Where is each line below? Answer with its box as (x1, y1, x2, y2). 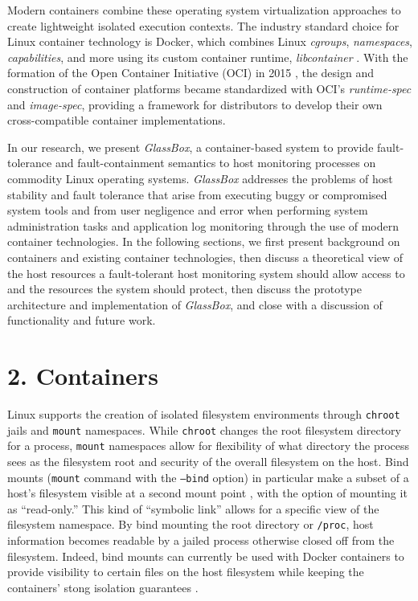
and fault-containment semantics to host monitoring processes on (55, 154, 376, 171)
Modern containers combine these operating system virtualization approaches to (7, 2, 401, 18)
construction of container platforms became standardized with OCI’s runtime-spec (7, 80, 412, 96)
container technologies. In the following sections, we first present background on (7, 233, 400, 250)
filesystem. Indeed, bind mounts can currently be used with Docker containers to (7, 547, 404, 564)
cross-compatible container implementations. (7, 112, 226, 129)
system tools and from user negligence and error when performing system (7, 202, 368, 219)
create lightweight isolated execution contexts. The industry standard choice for (7, 17, 400, 34)
